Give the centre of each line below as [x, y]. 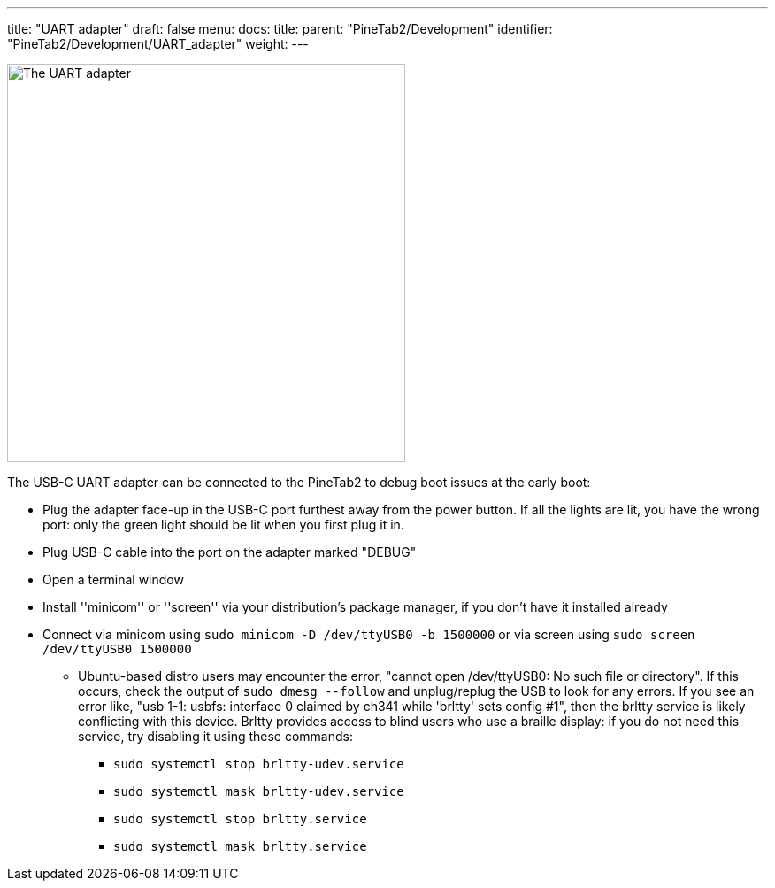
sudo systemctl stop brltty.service [240, 819]
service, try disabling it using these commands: [215, 736]
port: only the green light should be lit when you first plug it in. [223, 525]
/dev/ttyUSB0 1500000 [117, 649]
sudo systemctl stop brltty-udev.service [259, 764]
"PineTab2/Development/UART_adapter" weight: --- [158, 44]
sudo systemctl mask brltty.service [240, 846]
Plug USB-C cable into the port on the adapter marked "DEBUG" [230, 552]
